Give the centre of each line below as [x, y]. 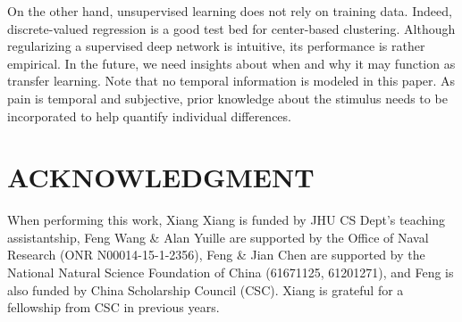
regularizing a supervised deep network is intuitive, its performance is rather [216, 46]
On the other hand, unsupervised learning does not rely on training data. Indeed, [230, 11]
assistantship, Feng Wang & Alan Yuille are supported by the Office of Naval [218, 237]
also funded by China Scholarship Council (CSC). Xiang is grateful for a [206, 289]
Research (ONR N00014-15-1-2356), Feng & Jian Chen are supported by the [216, 255]
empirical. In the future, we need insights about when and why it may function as [231, 63]
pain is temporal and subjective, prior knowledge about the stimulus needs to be [227, 98]
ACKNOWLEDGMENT [161, 177]
